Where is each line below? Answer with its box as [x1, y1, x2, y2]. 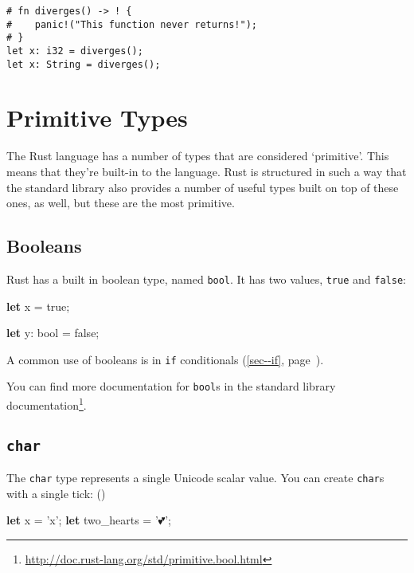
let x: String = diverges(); [6, 58, 161, 70]
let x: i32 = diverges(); [6, 45, 143, 57]
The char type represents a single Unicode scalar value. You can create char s [6, 469, 385, 486]
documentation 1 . [6, 394, 87, 413]
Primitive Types [6, 101, 188, 134]
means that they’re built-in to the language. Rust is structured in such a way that [6, 163, 407, 179]
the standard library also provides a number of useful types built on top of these [6, 179, 399, 195]
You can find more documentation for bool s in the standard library [6, 378, 336, 394]
